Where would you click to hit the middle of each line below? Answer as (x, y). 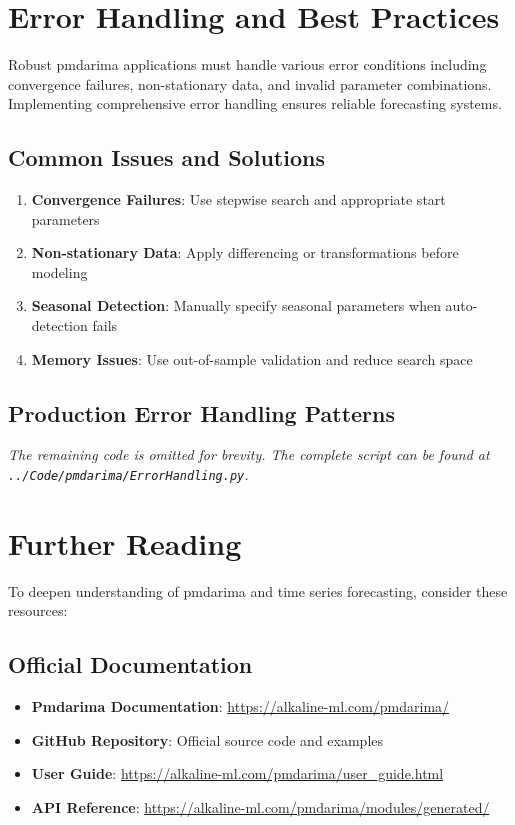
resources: (38, 610)
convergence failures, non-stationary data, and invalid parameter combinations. (250, 83)
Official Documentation (130, 664)
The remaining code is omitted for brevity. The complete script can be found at (249, 454)
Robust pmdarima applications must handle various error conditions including (247, 64)
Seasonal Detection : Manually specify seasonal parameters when (236, 305)
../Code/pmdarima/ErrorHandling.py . (128, 474)
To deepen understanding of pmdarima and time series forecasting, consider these (258, 590)
